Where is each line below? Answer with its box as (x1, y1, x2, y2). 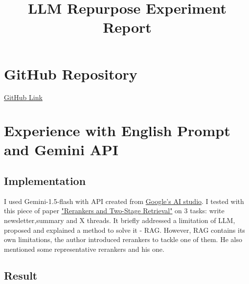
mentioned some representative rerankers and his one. (4, 243, 164, 254)
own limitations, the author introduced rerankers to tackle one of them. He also (4, 234, 242, 244)
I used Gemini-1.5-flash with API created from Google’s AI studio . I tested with (4, 196, 244, 206)
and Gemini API (4, 140, 119, 160)
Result (4, 267, 38, 283)
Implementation (4, 173, 86, 188)
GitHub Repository (4, 63, 137, 83)
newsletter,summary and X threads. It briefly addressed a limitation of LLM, (4, 215, 235, 225)
